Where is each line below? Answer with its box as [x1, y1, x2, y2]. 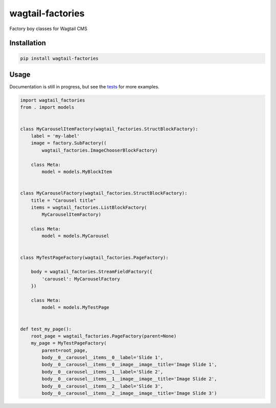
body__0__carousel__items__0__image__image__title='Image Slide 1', [41, 362, 217, 368]
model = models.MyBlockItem [41, 169, 112, 175]
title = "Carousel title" [31, 197, 96, 203]
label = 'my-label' [31, 133, 80, 139]
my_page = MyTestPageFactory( [31, 340, 107, 346]
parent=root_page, [41, 347, 88, 353]
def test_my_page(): [20, 326, 72, 332]
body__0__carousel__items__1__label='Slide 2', [41, 369, 164, 375]
